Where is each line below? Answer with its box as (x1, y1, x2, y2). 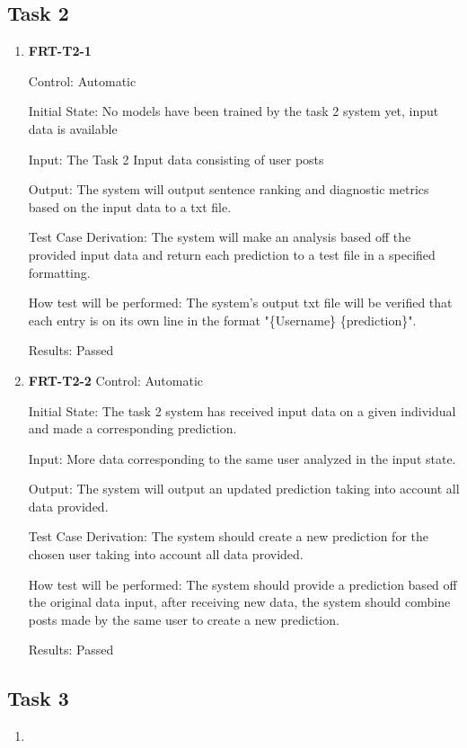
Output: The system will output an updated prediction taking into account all (28, 479, 460, 498)
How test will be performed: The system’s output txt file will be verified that (28, 293, 453, 312)
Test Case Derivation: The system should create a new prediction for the (28, 527, 428, 546)
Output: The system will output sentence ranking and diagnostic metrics (28, 180, 429, 199)
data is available (28, 119, 118, 138)
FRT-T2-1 (28, 41, 92, 60)
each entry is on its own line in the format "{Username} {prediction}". (28, 310, 417, 329)
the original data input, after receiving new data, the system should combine (28, 592, 451, 611)
